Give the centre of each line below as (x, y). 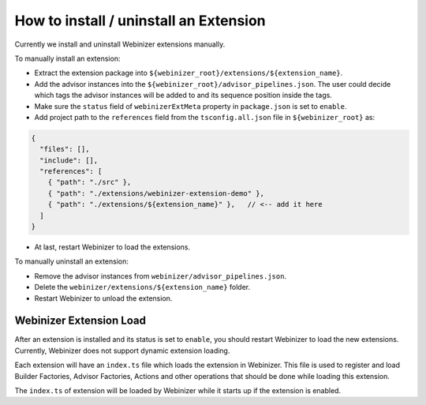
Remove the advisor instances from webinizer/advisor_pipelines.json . (161, 276)
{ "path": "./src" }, (90, 182)
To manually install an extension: (67, 58)
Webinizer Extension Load (80, 321)
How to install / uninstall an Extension (140, 21)
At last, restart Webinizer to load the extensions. (112, 247)
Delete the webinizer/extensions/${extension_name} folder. (142, 287)
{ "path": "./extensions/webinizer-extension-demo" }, (156, 193)
